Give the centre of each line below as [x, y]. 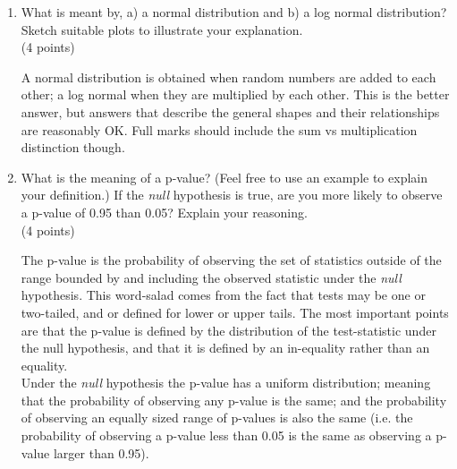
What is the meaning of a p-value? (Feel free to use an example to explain [224, 177]
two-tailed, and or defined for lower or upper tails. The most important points [235, 312]
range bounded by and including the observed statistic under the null [211, 277]
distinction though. [73, 147]
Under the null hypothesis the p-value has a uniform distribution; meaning [226, 383]
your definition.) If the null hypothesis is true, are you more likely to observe [232, 195]
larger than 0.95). [101, 452]
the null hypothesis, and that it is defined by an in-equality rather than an [225, 348]
